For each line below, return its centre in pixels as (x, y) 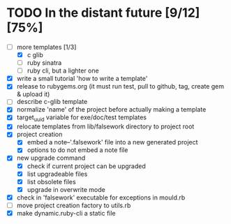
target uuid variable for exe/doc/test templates (82, 118)
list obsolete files (51, 181)
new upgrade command (51, 158)
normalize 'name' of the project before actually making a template (111, 110)
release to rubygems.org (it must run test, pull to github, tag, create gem (120, 87)
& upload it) (33, 94)
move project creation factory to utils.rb (74, 205)
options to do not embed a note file (77, 150)
